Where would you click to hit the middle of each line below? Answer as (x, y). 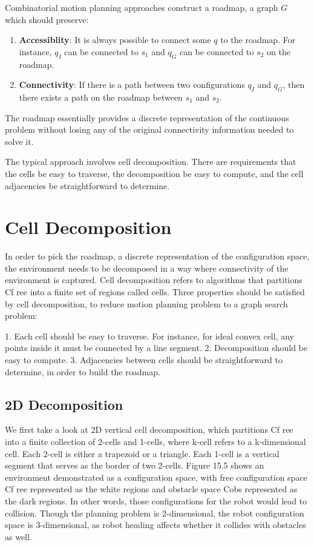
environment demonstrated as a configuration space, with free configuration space (156, 477)
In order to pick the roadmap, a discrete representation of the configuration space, (157, 256)
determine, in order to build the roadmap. (83, 371)
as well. (18, 536)
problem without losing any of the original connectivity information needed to (149, 129)
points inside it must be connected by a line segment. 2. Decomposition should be (156, 348)
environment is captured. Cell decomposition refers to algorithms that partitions (154, 280)
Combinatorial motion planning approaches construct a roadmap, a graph (142, 7)
